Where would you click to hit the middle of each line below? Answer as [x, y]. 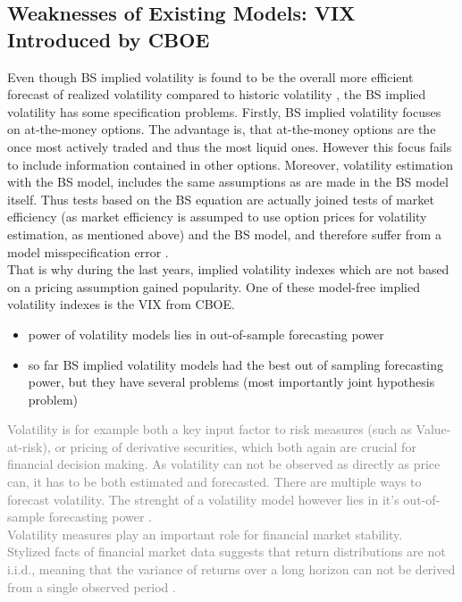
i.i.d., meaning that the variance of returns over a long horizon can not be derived [231, 569]
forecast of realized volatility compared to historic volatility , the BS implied [217, 94]
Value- [433, 429]
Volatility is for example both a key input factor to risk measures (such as [210, 429]
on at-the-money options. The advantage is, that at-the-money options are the [222, 129]
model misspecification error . [88, 251]
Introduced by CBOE [109, 39]
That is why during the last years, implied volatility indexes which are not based [228, 269]
